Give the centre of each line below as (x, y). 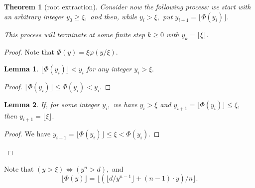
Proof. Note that (29, 52)
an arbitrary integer (34, 16)
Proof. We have (27, 134)
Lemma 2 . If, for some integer (52, 104)
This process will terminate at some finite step (75, 34)
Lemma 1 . (21, 68)
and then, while (114, 16)
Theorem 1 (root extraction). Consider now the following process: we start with (127, 6)
